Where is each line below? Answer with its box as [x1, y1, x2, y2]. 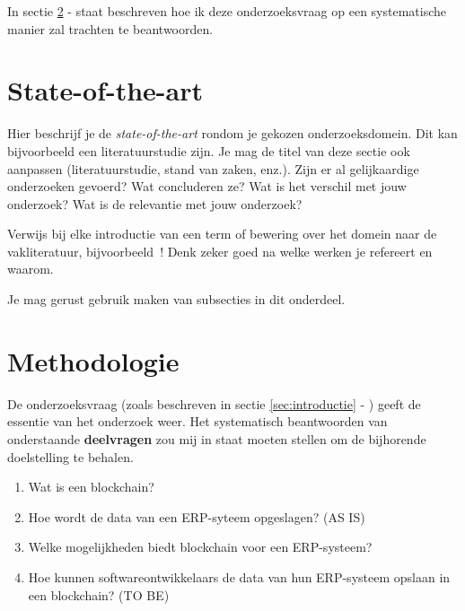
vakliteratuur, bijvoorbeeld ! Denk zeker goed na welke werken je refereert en [7, 241, 433, 260]
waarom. [7, 259, 54, 278]
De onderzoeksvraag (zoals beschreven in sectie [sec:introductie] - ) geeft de [7, 394, 421, 413]
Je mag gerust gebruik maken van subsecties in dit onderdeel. [7, 290, 346, 309]
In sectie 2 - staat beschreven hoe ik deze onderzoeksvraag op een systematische [7, 2, 446, 20]
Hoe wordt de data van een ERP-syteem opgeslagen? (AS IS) [28, 507, 365, 526]
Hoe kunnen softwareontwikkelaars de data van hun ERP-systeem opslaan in [28, 567, 451, 586]
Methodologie [7, 342, 180, 379]
